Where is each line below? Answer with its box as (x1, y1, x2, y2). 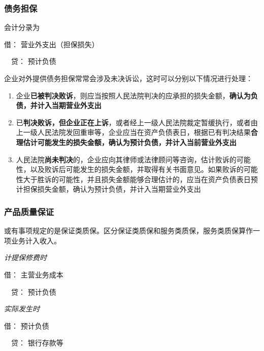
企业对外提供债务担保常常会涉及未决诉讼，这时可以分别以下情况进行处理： (4, 73, 253, 83)
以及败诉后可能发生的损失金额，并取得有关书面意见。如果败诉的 (30, 164, 244, 174)
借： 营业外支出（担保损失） (4, 39, 99, 49)
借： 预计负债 (4, 320, 49, 331)
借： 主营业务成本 (4, 269, 63, 279)
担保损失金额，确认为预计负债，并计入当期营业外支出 (23, 184, 201, 194)
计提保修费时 (4, 252, 47, 263)
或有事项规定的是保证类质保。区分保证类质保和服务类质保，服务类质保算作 (4, 225, 253, 236)
